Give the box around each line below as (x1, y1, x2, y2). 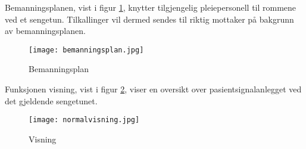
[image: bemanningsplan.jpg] (29, 45, 144, 54)
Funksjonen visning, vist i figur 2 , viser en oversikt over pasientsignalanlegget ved (5, 83, 302, 95)
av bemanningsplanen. (5, 24, 86, 37)
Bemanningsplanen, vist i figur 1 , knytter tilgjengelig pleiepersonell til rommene (5, 1, 296, 13)
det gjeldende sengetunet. (5, 94, 98, 107)
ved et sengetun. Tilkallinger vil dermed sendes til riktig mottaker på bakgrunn (5, 13, 294, 25)
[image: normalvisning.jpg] (29, 116, 140, 125)
